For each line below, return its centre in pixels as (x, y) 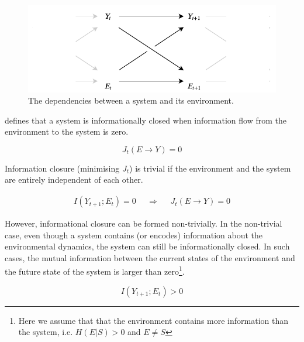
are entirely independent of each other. (74, 179)
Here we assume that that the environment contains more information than (153, 320)
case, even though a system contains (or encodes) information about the (134, 235)
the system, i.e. (46, 332)
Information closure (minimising (62, 168)
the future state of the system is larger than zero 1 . (95, 271)
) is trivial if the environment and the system (210, 168)
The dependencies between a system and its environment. (131, 100)
